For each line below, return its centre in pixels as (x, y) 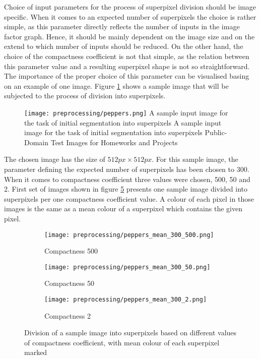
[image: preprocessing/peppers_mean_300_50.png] (127, 267)
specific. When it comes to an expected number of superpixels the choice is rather (130, 16)
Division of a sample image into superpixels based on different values (131, 333)
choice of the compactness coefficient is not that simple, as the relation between (127, 56)
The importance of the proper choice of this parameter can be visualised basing (127, 76)
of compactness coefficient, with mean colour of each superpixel (122, 342)
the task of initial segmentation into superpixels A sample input (123, 122)
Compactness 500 (71, 251)
